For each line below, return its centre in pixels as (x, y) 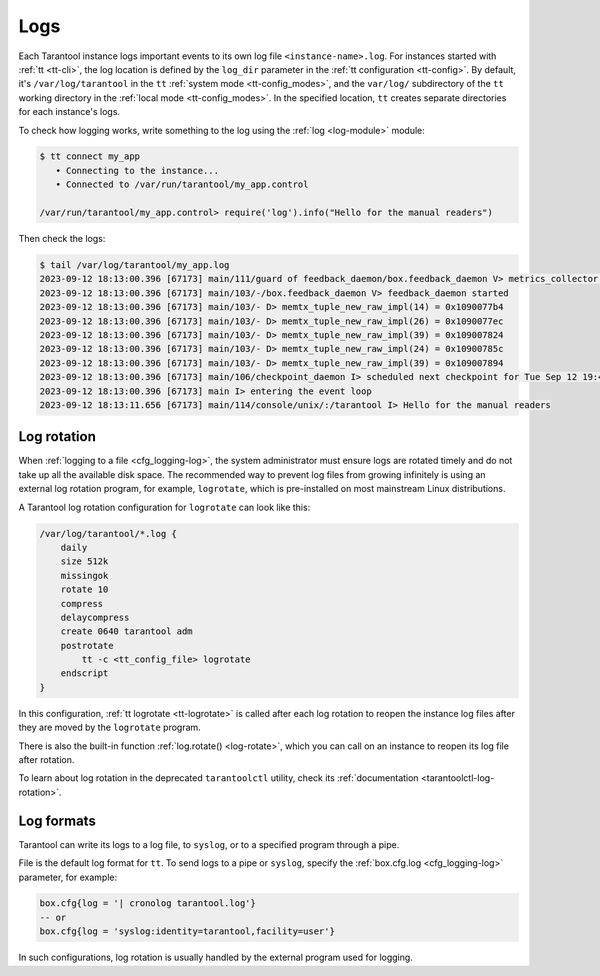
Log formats (57, 820)
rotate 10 (84, 589)
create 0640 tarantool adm (127, 631)
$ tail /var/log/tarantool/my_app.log (134, 265)
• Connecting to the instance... (137, 170)
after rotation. (46, 760)
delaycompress (95, 617)
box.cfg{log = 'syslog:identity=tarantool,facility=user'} (187, 931)
